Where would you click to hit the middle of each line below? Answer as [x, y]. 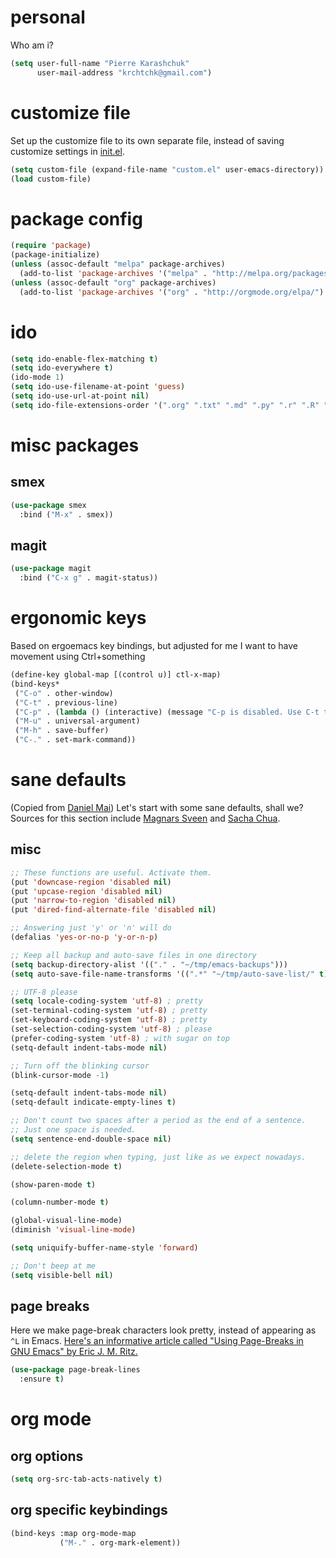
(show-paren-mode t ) [53, 1184]
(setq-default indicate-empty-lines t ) [93, 1102]
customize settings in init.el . [67, 151]
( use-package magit [51, 569]
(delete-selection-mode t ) [66, 1166]
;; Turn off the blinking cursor [80, 1066]
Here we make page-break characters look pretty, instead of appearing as [163, 1330]
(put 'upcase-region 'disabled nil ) [86, 891]
